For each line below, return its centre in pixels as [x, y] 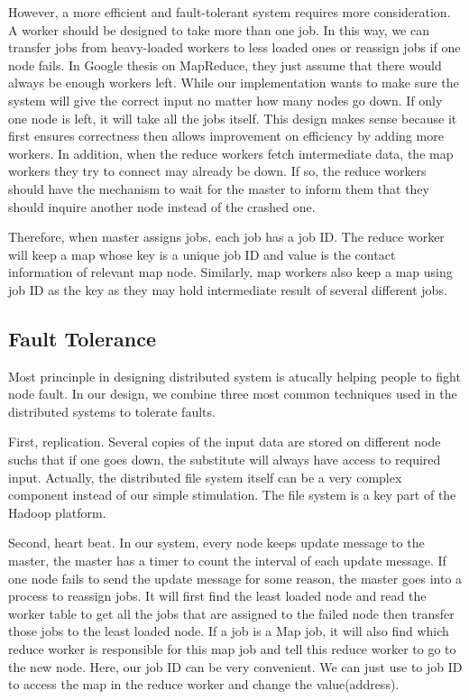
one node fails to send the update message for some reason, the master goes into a [235, 578]
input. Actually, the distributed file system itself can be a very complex [205, 477]
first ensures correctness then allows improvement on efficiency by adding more [226, 136]
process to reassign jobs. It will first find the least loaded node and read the [217, 596]
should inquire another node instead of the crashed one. [162, 206]
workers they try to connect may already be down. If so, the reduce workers [217, 171]
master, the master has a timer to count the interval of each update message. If [227, 561]
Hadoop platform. [57, 512]
